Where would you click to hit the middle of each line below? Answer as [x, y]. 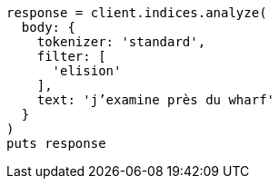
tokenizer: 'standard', [121, 42]
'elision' [87, 71]
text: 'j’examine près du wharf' [156, 100]
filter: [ [71, 56]
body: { [48, 27]
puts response [56, 143]
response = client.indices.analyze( [137, 13]
